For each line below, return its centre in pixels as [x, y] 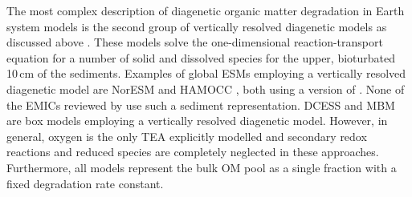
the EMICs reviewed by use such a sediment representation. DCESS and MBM [201, 105]
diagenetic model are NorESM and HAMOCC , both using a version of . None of [206, 88]
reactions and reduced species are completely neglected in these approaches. [193, 152]
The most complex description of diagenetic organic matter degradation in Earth [206, 10]
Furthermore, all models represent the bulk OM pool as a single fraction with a [202, 167]
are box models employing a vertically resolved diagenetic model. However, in [197, 121]
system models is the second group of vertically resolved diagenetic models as [197, 26]
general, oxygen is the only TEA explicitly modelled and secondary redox [187, 136]
